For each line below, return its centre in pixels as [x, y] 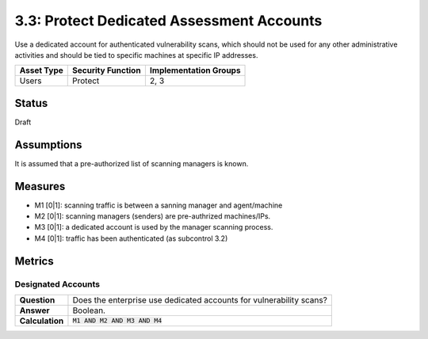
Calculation [42, 321]
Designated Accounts [57, 284]
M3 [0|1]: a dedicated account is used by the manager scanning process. [154, 227]
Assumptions [48, 145]
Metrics [34, 261]
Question [37, 299]
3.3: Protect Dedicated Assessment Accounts [168, 21]
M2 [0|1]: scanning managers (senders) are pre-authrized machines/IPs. [153, 216]
